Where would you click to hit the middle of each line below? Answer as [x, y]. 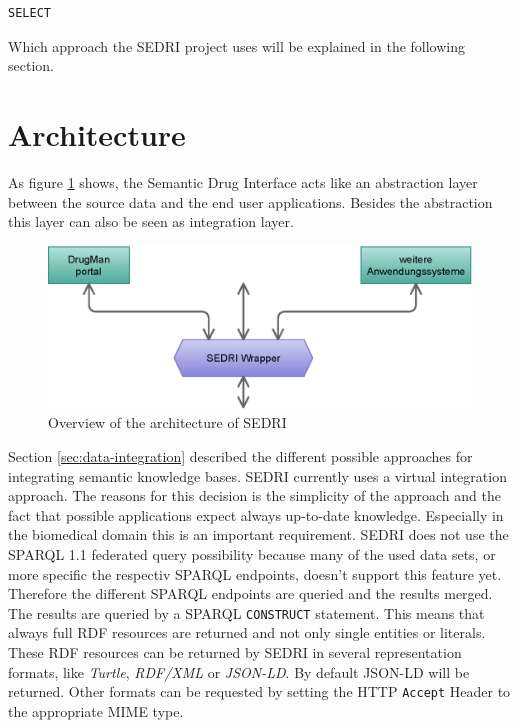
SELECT [29, 13]
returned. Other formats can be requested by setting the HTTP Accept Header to [259, 691]
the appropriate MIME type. [96, 710]
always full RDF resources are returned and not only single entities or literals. [247, 632]
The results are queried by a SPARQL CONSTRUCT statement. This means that [246, 612]
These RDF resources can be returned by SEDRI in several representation [235, 652]
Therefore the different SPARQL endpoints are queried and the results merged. [250, 593]
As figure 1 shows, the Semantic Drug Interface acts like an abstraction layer [243, 181]
